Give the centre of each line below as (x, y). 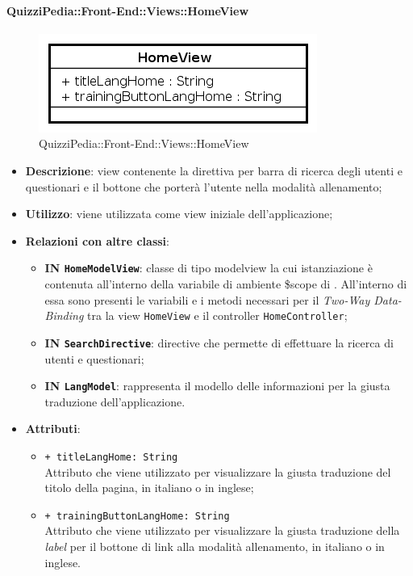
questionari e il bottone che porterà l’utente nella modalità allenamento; (204, 186)
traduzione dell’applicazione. (115, 401)
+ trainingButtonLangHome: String (137, 516)
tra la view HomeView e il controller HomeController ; (217, 315)
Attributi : (53, 429)
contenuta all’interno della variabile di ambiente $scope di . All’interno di (226, 284)
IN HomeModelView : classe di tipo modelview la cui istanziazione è (209, 268)
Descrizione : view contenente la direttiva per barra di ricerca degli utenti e (214, 170)
